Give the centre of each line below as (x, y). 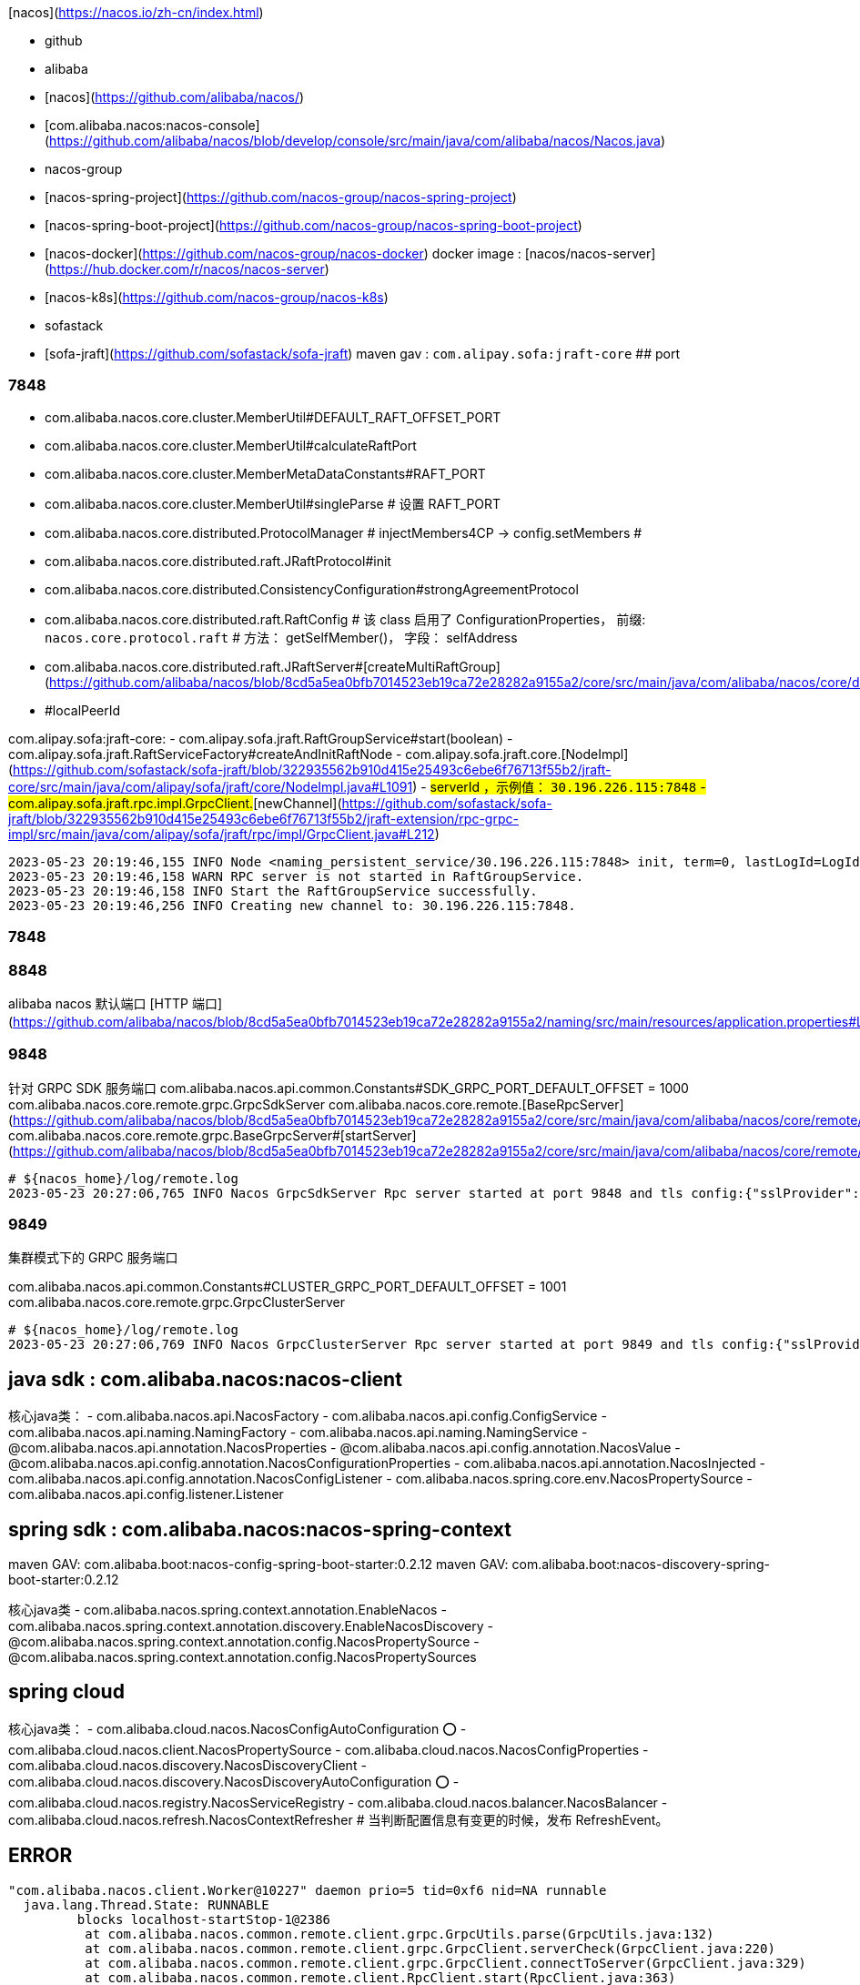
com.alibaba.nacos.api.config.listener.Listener (146, 1494)
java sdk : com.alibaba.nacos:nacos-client (205, 1379)
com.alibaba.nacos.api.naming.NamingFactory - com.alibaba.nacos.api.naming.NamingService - (298, 1433)
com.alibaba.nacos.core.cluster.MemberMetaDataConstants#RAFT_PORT (265, 473)
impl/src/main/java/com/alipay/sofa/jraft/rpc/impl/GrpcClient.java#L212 (222, 834)
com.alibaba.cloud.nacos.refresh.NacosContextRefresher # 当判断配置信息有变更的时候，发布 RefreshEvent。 (339, 1819)
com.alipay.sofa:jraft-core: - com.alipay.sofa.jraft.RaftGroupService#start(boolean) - (261, 738)
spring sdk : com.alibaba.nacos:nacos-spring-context (260, 1529)
